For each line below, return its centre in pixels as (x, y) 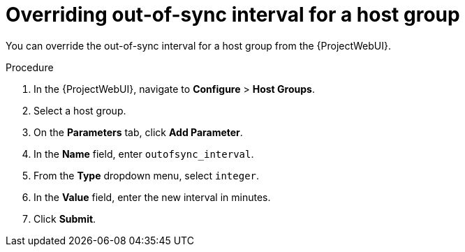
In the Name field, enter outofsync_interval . (144, 154)
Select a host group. (80, 110)
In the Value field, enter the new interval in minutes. (152, 197)
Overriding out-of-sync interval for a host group (233, 15)
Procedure (30, 67)
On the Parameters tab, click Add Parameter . (138, 132)
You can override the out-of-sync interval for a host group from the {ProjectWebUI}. (198, 45)
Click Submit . (65, 218)
